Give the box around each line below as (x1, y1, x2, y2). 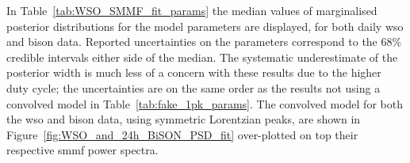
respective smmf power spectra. (6, 142, 159, 158)
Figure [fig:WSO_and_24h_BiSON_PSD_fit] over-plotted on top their (6, 126, 358, 142)
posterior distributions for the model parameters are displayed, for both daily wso (6, 17, 404, 34)
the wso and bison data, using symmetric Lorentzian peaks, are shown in (6, 111, 361, 127)
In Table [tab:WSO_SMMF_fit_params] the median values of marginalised (6, 2, 377, 18)
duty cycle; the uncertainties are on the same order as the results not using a (6, 79, 381, 96)
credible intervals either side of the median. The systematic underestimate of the (6, 48, 398, 65)
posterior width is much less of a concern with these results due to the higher (6, 64, 381, 81)
